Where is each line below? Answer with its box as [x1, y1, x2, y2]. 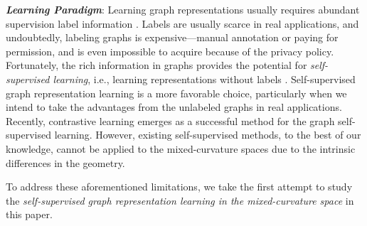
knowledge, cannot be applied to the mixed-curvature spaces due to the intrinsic [6, 141, 356, 156]
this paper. [6, 207, 53, 222]
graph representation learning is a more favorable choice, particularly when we [6, 85, 347, 100]
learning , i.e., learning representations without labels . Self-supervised [53, 71, 356, 86]
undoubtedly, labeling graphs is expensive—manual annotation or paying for [6, 30, 339, 45]
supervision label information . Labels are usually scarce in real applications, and [6, 16, 359, 31]
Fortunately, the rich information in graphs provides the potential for [6, 58, 307, 72]
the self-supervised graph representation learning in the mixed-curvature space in [6, 193, 354, 208]
